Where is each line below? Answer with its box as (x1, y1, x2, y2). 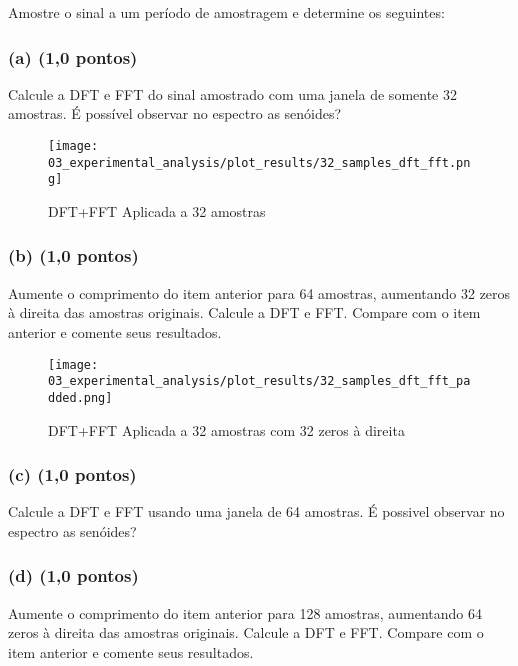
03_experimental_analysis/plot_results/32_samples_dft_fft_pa (48, 374, 471, 389)
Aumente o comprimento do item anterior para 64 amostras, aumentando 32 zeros (8, 282, 511, 303)
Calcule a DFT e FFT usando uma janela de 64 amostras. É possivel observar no (8, 501, 505, 522)
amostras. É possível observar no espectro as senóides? (8, 103, 342, 124)
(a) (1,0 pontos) (8, 44, 138, 69)
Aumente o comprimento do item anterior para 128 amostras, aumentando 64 (8, 602, 482, 623)
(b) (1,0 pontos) (8, 243, 139, 268)
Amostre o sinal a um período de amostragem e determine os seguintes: (8, 2, 445, 22)
